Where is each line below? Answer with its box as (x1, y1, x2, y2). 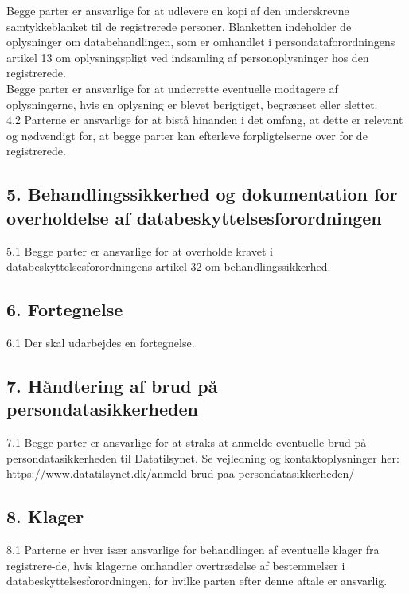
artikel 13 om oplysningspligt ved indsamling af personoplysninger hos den (6, 49, 369, 65)
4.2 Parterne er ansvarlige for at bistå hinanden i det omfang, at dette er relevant (6, 111, 403, 128)
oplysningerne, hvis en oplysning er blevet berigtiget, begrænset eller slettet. (6, 96, 378, 112)
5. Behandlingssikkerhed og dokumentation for (6, 182, 398, 206)
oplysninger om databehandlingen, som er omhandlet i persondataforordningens (6, 33, 395, 50)
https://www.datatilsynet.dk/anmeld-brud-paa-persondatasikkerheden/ (6, 465, 355, 482)
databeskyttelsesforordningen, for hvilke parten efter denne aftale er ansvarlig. (6, 573, 388, 589)
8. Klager (6, 504, 84, 529)
